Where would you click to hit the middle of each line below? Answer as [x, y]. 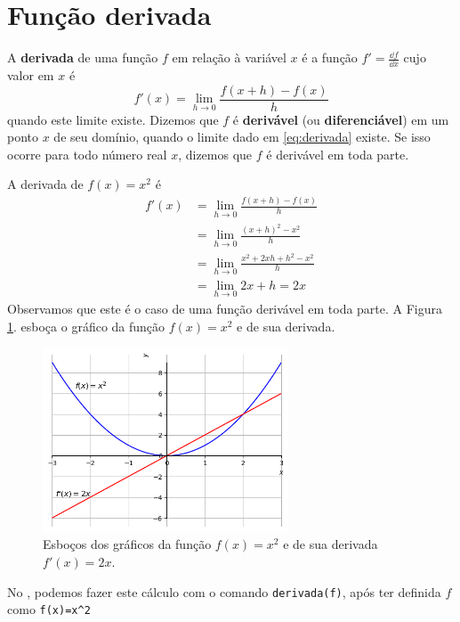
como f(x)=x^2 [49, 609]
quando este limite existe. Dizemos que [113, 119]
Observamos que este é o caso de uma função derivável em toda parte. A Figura [225, 309]
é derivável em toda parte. [338, 154]
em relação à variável [229, 57]
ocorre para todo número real [87, 154]
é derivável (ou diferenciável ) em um [341, 119]
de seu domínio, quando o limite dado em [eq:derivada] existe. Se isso [242, 137]
